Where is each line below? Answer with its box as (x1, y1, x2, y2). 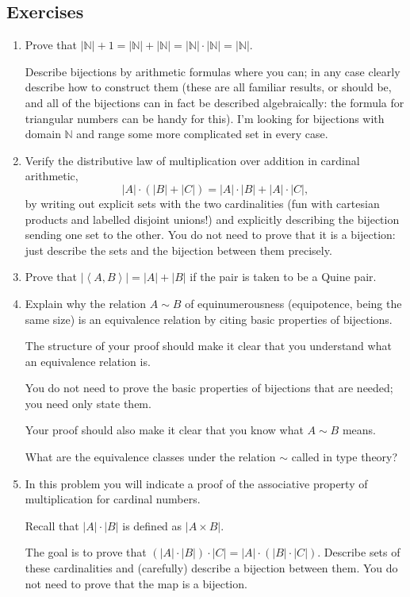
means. (342, 422, 376, 438)
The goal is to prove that (25, 544, 147, 560)
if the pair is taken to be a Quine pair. (190, 268, 377, 285)
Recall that (25, 517, 79, 533)
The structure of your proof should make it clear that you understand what (25, 337, 392, 354)
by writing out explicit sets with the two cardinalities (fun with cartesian (25, 195, 380, 211)
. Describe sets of (317, 544, 400, 560)
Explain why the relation (25, 295, 147, 311)
